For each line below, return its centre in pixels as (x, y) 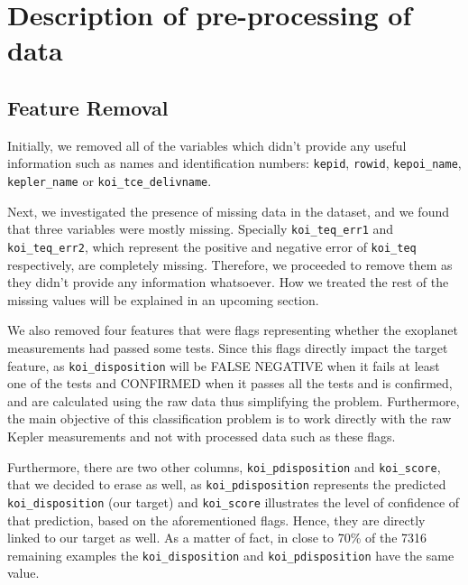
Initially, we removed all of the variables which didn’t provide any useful (207, 145)
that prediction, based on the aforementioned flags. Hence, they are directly (216, 520)
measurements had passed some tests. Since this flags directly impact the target (228, 347)
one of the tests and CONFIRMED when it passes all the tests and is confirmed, (230, 383)
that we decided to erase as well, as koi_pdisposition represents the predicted (227, 484)
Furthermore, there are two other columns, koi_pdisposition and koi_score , (224, 466)
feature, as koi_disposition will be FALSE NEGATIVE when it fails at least (224, 365)
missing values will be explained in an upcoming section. (163, 299)
